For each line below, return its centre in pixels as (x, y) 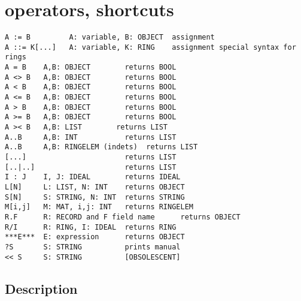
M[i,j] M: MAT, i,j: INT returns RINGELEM (99, 207)
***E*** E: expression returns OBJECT (95, 237)
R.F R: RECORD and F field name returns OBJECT (123, 217)
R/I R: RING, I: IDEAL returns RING (91, 227)
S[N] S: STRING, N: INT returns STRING (95, 197)
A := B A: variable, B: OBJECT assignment (110, 37)
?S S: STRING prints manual (93, 247)
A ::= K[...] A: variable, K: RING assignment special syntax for (150, 47)
